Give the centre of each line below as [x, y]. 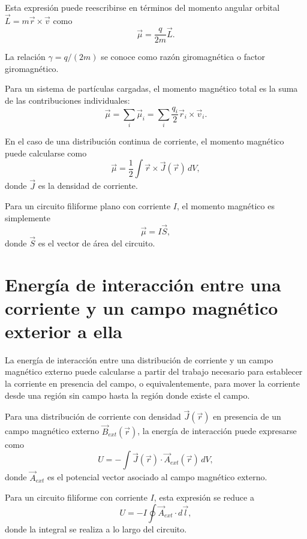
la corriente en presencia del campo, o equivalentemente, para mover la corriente [152, 383]
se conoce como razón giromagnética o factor [183, 57]
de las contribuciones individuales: [67, 100]
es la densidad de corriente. [88, 186]
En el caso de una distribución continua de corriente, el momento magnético [145, 141]
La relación [25, 57]
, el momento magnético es [225, 206]
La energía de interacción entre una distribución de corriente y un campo [139, 359]
